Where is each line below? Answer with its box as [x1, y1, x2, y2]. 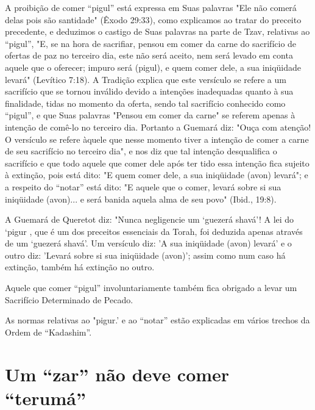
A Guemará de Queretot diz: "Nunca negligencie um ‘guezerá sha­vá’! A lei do [5, 213, 294, 226]
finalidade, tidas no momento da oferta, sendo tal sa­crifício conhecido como [5, 96, 286, 109]
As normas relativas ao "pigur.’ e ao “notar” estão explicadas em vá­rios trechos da [5, 314, 310, 326]
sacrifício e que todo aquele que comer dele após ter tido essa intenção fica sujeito [5, 156, 310, 169]
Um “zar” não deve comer [5, 361, 230, 386]
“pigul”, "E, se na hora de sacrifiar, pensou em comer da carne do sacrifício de [5, 37, 297, 49]
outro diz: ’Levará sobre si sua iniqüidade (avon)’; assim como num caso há [5, 248, 286, 261]
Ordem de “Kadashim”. [5, 325, 92, 338]
